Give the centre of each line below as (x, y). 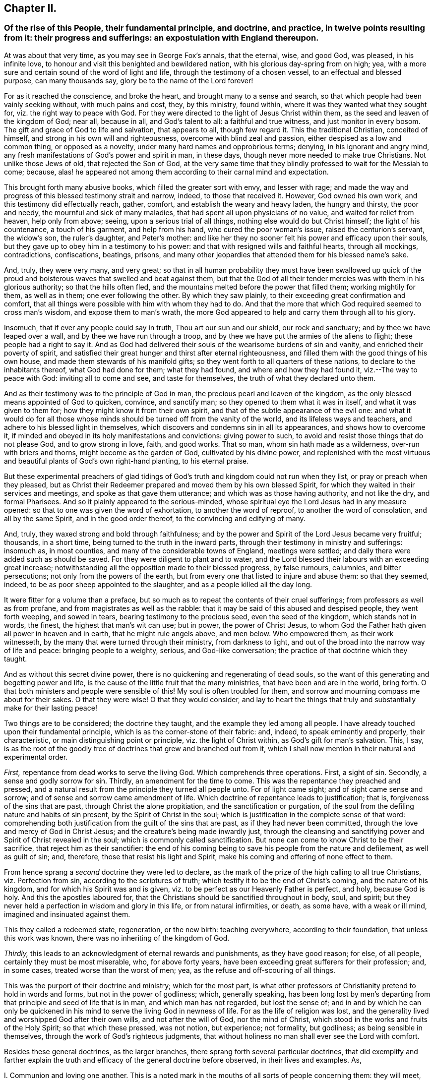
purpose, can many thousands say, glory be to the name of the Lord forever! (129, 80)
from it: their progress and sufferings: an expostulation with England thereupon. (161, 38)
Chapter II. (31, 8)
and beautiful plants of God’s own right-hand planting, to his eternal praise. (126, 461)
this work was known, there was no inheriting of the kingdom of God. (117, 938)
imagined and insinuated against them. (67, 914)
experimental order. (36, 757)
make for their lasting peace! (51, 708)
